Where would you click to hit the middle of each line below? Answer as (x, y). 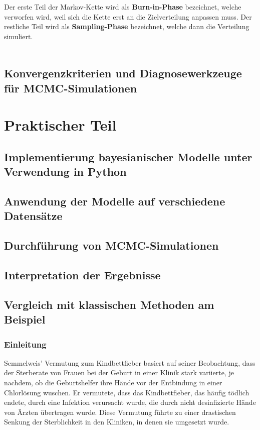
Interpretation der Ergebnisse (82, 275)
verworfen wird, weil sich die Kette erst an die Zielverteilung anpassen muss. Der (128, 16)
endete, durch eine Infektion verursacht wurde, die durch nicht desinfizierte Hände (130, 402)
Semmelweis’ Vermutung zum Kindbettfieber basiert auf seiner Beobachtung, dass (130, 362)
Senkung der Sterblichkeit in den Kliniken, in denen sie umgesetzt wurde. (117, 422)
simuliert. (19, 36)
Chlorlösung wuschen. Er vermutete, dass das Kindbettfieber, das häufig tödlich (127, 392)
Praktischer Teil (60, 125)
